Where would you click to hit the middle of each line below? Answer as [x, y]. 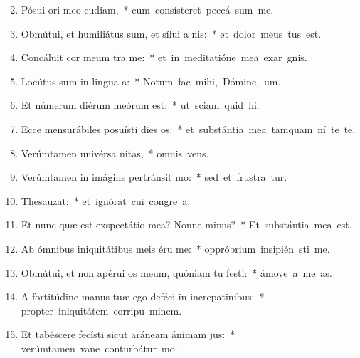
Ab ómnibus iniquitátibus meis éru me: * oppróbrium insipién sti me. [175, 248]
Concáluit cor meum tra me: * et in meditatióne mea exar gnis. [164, 57]
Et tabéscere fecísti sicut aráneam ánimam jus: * [128, 334]
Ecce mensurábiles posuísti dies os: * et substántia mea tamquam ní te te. [188, 128]
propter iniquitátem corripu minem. [101, 310]
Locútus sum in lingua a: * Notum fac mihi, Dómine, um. [151, 81]
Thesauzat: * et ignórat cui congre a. [106, 200]
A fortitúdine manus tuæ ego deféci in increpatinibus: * [143, 296]
